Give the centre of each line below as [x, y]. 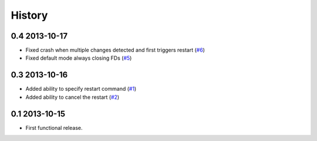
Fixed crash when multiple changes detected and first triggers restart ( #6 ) [115, 50]
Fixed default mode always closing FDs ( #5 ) [79, 58]
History [29, 15]
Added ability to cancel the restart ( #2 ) [72, 97]
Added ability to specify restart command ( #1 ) [81, 89]
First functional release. [54, 128]
